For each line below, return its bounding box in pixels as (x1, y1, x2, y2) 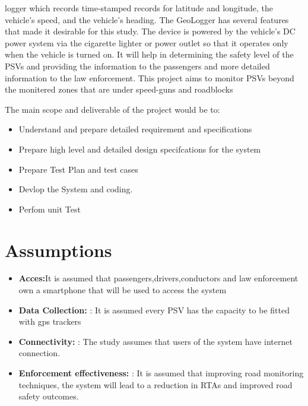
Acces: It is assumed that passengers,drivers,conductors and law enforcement (18, 272, 299, 284)
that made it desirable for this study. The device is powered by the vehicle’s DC (5, 25, 296, 37)
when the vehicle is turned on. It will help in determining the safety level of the (5, 48, 294, 61)
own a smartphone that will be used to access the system (18, 284, 227, 296)
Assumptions (5, 237, 112, 262)
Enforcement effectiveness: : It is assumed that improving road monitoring (18, 367, 304, 379)
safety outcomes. (18, 390, 79, 402)
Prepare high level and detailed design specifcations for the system (18, 142, 261, 155)
